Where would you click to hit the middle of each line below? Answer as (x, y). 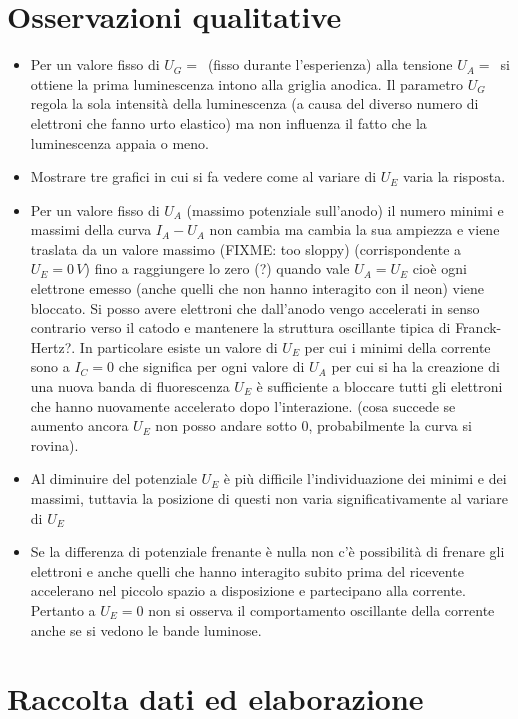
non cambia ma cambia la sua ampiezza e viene (354, 229)
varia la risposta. (454, 176)
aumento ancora (79, 425)
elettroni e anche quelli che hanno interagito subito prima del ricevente (247, 570)
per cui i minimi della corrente (397, 346)
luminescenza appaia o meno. (119, 142)
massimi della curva (91, 229)
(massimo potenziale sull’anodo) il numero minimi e (345, 209)
